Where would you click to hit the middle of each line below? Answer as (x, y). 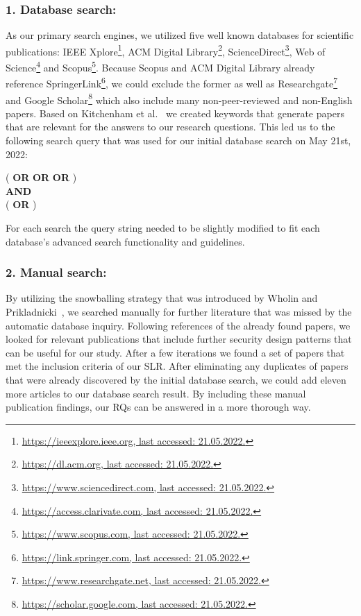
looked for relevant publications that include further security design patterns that (179, 339)
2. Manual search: (56, 272)
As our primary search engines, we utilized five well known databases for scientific (180, 35)
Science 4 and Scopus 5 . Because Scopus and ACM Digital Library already (160, 66)
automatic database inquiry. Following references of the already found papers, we (178, 325)
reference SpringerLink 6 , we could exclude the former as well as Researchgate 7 (172, 82)
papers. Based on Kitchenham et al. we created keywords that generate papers (175, 113)
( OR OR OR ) (41, 177)
